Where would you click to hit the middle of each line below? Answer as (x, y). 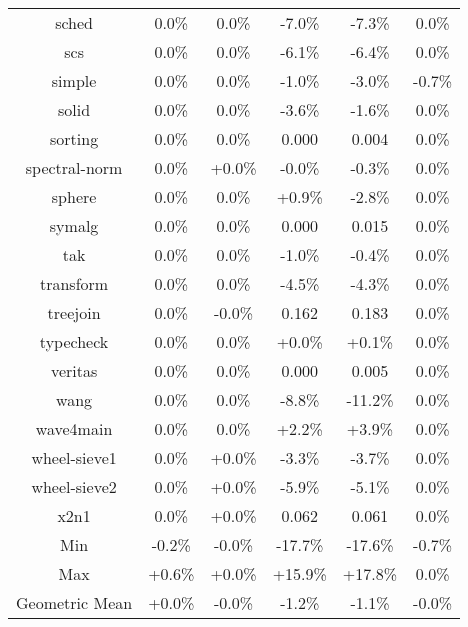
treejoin (74, 312)
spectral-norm (74, 167)
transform (74, 283)
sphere (74, 196)
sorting (74, 138)
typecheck (74, 341)
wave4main (74, 428)
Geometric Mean (74, 602)
